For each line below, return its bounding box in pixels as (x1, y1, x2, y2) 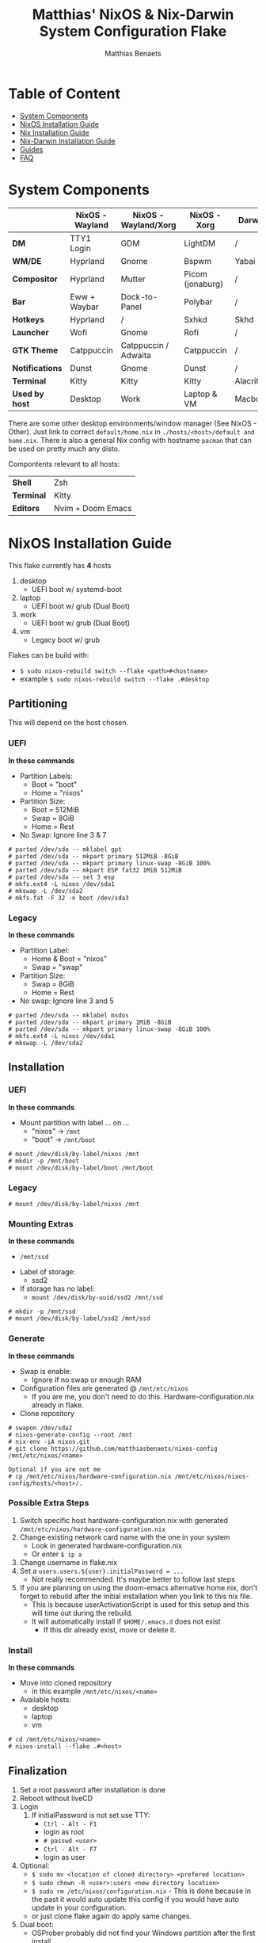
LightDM (184, 238, 216, 249)
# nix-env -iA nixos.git (8, 1437, 90, 1445)
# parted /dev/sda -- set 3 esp (8, 873, 115, 881)
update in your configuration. (31, 1903, 127, 1912)
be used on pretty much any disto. (8, 444, 120, 453)
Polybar (184, 296, 213, 307)
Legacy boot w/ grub (31, 635, 101, 644)
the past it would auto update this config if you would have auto (31, 1894, 239, 1903)
